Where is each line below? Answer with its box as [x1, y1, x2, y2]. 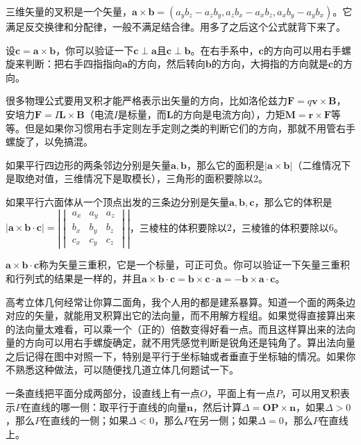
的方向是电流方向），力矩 [173, 106, 285, 121]
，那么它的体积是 [254, 194, 333, 209]
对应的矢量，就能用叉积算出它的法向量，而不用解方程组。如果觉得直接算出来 [6, 308, 355, 323]
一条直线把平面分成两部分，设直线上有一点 [6, 386, 200, 400]
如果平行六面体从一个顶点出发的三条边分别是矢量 [6, 194, 229, 209]
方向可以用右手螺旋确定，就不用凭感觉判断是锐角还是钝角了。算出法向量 [24, 335, 355, 350]
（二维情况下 [292, 157, 351, 172]
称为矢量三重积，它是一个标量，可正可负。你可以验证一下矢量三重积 [39, 257, 351, 272]
